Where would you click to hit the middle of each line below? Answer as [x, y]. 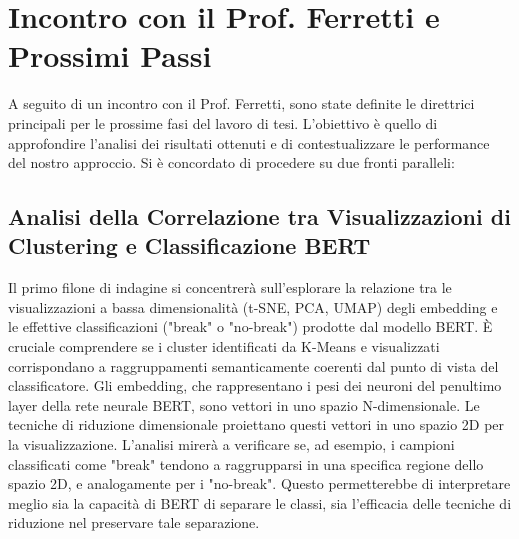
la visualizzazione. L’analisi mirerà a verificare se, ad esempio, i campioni [231, 444]
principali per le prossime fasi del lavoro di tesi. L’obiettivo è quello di [223, 122]
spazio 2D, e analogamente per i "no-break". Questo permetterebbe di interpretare [259, 483]
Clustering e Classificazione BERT [189, 245]
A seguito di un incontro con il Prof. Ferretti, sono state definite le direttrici [241, 103]
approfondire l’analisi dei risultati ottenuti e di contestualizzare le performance [249, 142]
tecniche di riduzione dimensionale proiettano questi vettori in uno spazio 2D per [256, 424]
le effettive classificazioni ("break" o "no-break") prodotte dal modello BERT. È [250, 326]
